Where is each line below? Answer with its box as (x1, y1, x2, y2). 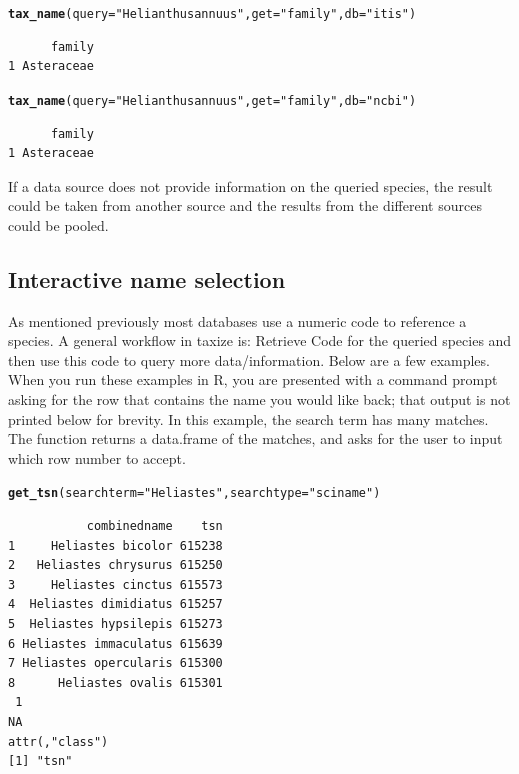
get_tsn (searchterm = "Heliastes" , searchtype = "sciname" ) (8, 486, 381, 501)
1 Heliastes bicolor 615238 (8, 538, 223, 553)
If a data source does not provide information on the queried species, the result (8, 175, 493, 196)
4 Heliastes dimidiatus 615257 (8, 597, 223, 612)
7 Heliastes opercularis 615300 (8, 656, 223, 671)
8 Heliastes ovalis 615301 (8, 675, 223, 690)
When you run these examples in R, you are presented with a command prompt (8, 369, 498, 390)
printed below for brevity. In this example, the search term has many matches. (8, 408, 489, 429)
